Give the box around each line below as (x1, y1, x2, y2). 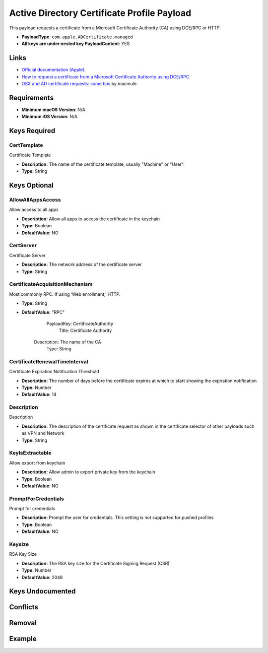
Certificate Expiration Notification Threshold (9, 369, 99, 375)
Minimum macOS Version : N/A (21, 107, 85, 113)
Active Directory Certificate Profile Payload (9, 7, 192, 18)
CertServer (9, 242, 37, 249)
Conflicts (9, 603, 38, 611)
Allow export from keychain (9, 459, 66, 466)
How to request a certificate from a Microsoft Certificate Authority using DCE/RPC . (21, 73, 191, 79)
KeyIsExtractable (9, 450, 52, 457)
